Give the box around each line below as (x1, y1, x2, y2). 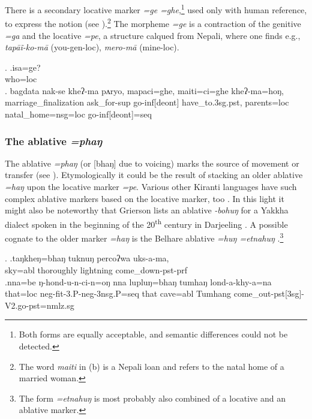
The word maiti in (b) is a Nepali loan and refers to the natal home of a (19, 360, 284, 372)
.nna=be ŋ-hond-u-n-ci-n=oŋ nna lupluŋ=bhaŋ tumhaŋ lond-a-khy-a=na (5, 275, 272, 288)
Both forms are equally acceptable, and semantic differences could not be (19, 328, 288, 340)
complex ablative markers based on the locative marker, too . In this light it (5, 192, 284, 204)
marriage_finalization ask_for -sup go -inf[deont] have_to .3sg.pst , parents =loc (5, 96, 289, 108)
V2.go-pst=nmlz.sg (5, 299, 74, 311)
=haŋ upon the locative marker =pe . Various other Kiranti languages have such (5, 180, 297, 193)
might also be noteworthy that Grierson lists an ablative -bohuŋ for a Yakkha (5, 204, 289, 216)
